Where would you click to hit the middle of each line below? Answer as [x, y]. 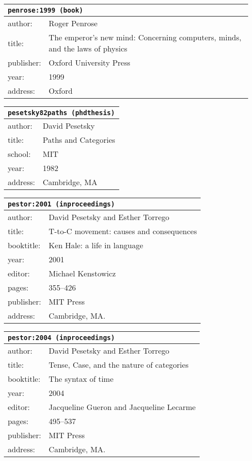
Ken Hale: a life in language [96, 245]
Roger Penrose [73, 23]
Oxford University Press [89, 62]
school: [19, 154]
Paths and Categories [79, 140]
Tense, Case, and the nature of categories [118, 365]
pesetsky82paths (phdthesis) [61, 113]
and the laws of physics [88, 48]
